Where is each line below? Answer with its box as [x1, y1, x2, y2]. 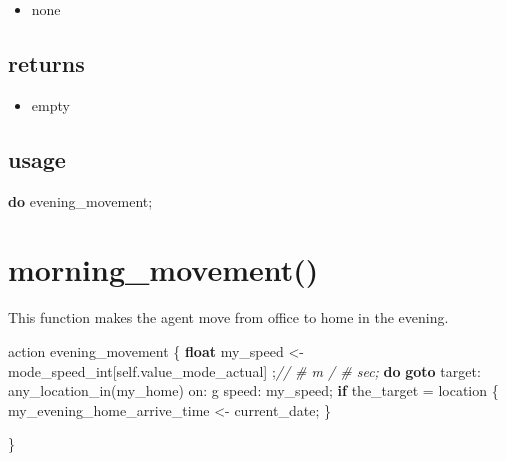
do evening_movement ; [8, 190, 153, 211]
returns [8, 47, 85, 78]
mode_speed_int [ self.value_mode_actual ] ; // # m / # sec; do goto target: [8, 360, 481, 381]
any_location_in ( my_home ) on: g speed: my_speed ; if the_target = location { [8, 380, 499, 401]
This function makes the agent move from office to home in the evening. [8, 307, 449, 328]
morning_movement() [8, 249, 319, 290]
